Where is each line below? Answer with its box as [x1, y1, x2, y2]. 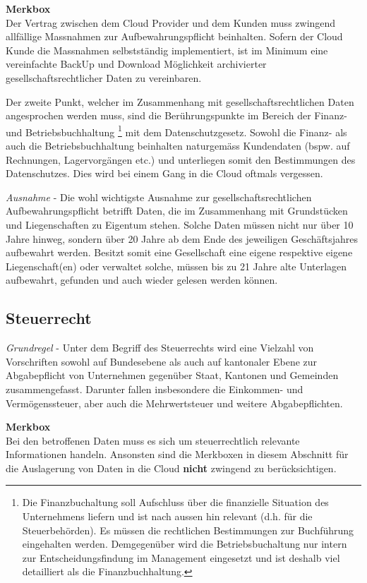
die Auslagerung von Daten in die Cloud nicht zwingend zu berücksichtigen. [6, 460, 337, 475]
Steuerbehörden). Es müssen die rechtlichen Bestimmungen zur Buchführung [22, 522, 354, 537]
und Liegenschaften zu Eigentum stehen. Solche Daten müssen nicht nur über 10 [6, 217, 354, 232]
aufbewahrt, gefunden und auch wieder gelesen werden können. [6, 272, 278, 287]
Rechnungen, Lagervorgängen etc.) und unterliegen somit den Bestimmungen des [6, 152, 356, 167]
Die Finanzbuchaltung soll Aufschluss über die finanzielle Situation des [22, 495, 329, 510]
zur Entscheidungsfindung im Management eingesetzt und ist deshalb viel [22, 550, 340, 565]
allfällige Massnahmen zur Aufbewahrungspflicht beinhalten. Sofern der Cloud [6, 29, 343, 44]
